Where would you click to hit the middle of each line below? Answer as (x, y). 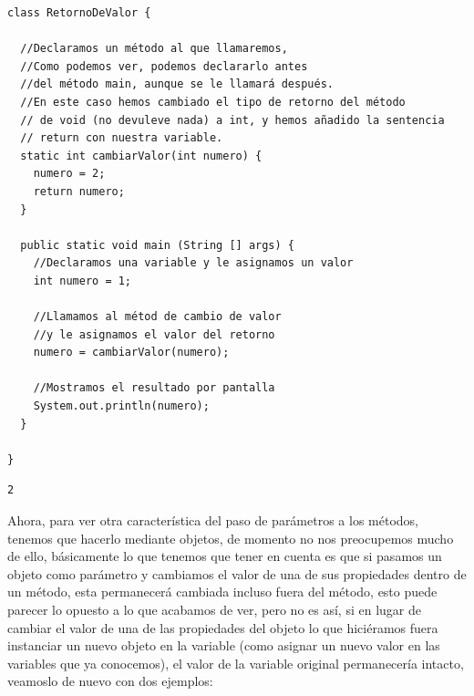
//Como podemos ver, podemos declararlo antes (164, 66)
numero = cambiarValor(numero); (131, 353)
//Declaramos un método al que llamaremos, (154, 49)
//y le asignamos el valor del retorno (154, 334)
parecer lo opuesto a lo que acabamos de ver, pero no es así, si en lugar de (214, 609)
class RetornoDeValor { (79, 13)
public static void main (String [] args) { (157, 245)
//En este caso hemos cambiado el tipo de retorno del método (213, 102)
